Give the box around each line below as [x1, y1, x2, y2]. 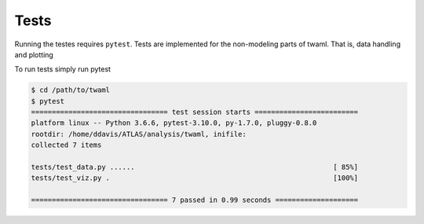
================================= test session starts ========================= [31, 108, 359, 117]
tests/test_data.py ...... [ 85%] [31, 163, 359, 172]
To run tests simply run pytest [14, 64, 111, 74]
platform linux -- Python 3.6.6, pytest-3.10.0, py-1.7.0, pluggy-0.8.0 [31, 119, 317, 127]
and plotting [14, 50, 54, 59]
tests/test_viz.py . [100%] [31, 174, 359, 182]
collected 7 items [31, 141, 102, 149]
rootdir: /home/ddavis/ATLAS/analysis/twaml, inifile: [31, 130, 247, 138]
